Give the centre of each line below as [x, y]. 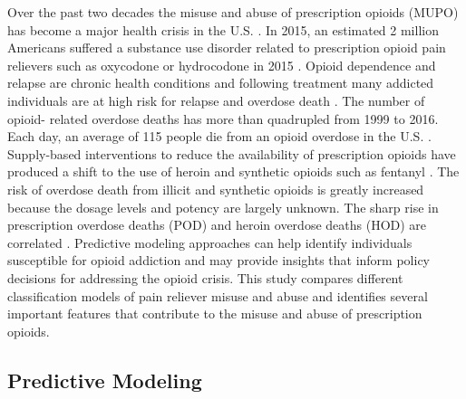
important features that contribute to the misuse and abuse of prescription [215, 313]
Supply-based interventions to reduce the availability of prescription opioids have [232, 153]
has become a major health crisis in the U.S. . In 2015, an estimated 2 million [223, 29]
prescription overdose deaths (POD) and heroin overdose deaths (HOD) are [217, 225]
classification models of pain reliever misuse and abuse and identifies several [218, 295]
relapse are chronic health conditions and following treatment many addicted [221, 83]
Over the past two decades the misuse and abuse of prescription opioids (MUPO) [233, 12]
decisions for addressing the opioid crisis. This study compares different [205, 277]
